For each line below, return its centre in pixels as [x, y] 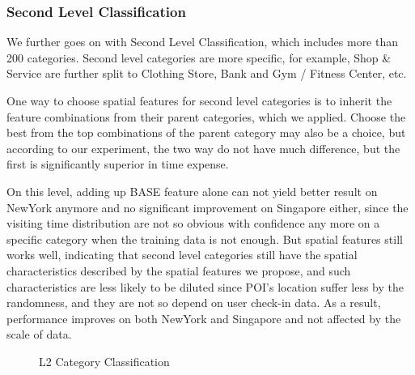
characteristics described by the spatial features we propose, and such [179, 270]
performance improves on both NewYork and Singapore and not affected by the [204, 318]
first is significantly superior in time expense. [118, 164]
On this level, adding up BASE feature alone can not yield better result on [192, 191]
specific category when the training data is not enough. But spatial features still [205, 239]
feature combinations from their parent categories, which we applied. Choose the [206, 116]
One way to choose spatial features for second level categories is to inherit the [199, 100]
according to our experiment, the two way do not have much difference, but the [203, 148]
